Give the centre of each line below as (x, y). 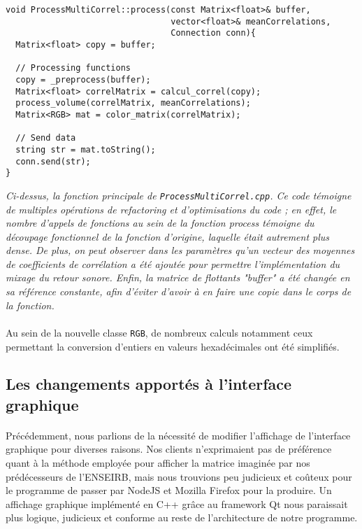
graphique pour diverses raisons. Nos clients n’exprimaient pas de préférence (169, 449)
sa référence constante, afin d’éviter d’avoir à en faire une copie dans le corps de (179, 291)
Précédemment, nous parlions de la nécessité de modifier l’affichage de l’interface (178, 435)
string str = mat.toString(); (86, 149)
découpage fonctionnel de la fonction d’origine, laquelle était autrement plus (168, 236)
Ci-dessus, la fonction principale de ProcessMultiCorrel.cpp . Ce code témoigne (179, 195)
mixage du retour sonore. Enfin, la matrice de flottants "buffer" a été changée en (178, 277)
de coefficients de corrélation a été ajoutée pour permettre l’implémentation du (173, 263)
